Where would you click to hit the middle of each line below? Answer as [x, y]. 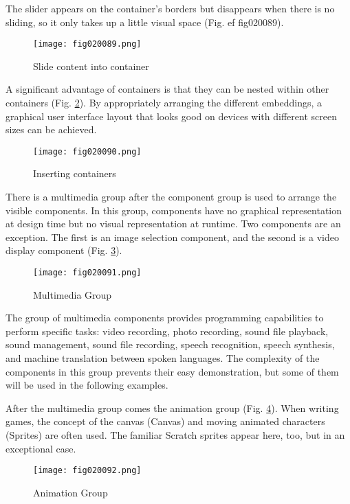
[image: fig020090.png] [87, 151]
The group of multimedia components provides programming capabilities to [165, 318]
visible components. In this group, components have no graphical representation [174, 210]
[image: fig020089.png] [87, 44]
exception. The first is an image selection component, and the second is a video [172, 237]
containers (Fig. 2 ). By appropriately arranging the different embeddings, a [164, 103]
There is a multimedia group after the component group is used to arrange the [171, 197]
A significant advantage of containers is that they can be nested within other [167, 89]
